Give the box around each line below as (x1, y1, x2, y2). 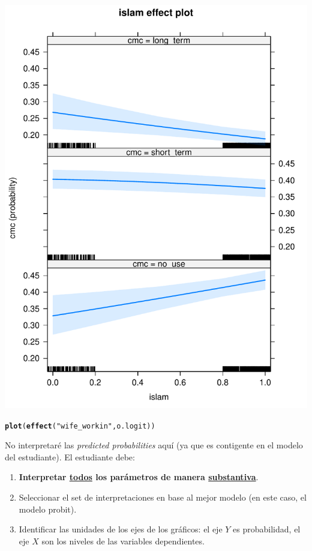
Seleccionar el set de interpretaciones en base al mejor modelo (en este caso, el (19, 491, 307, 504)
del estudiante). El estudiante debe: (5, 450, 135, 463)
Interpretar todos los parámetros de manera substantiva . (19, 471, 259, 483)
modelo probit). (19, 502, 77, 515)
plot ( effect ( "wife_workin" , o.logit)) (5, 421, 155, 430)
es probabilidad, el (233, 523, 301, 535)
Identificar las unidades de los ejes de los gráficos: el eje (19, 523, 223, 535)
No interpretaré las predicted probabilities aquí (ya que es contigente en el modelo (5, 439, 303, 451)
